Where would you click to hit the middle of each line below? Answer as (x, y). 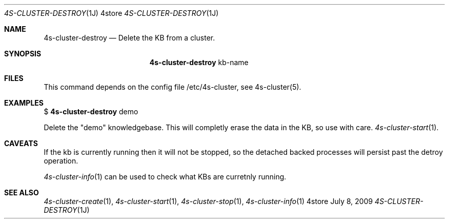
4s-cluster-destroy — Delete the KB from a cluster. (129, 38)
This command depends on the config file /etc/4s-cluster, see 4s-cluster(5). (172, 87)
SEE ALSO (22, 192)
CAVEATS (21, 143)
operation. (61, 161)
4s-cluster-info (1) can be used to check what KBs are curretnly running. (165, 177)
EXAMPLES (24, 103)
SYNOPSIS (23, 54)
